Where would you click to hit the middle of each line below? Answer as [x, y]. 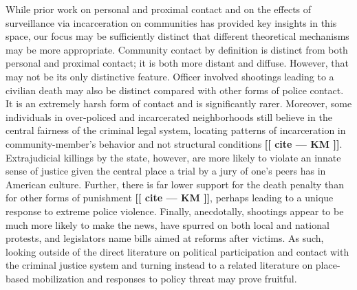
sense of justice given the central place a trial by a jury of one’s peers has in [166, 171]
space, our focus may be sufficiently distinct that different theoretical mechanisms [177, 36]
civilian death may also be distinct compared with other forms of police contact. [175, 90]
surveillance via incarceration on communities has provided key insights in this [171, 22]
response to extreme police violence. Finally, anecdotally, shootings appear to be [175, 211]
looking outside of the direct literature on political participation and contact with [177, 251]
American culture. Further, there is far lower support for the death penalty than [175, 184]
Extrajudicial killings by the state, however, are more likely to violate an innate [173, 157]
